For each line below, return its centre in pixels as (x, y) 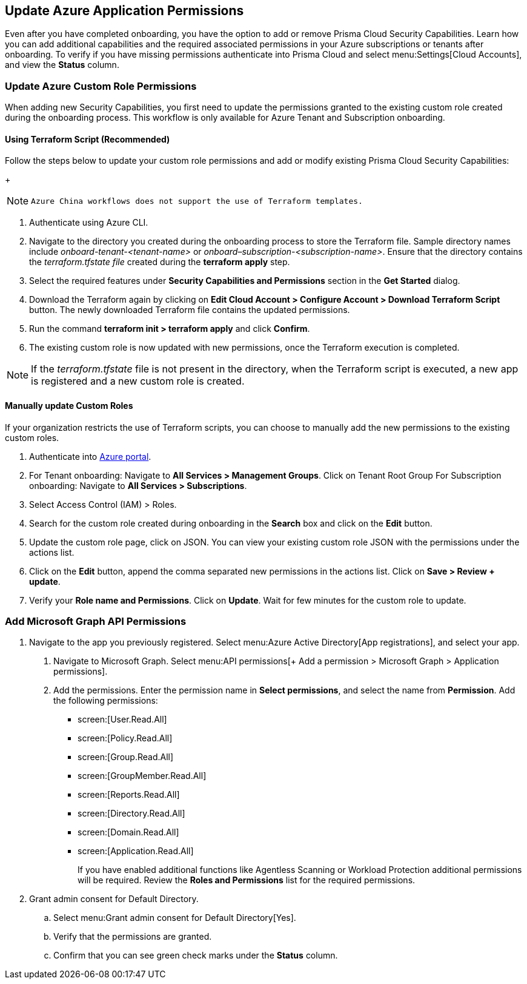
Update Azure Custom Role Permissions (101, 86)
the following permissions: (106, 701)
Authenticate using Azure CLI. (89, 223)
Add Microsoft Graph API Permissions (96, 621)
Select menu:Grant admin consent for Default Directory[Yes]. (175, 918)
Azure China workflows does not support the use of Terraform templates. (197, 201)
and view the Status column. (62, 65)
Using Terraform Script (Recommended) (88, 139)
